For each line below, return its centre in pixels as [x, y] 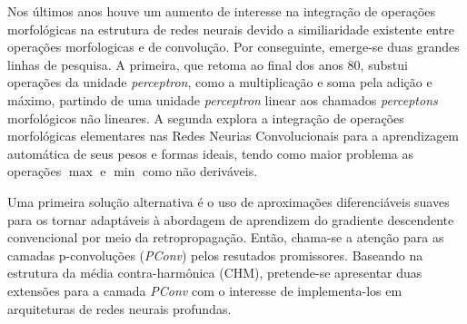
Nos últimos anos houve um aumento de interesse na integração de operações [222, 11]
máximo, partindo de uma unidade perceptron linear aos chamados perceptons [223, 99]
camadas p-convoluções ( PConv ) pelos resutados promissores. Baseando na [215, 255]
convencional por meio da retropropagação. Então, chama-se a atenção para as [226, 237]
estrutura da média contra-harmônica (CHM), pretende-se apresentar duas [215, 273]
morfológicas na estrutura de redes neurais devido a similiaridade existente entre [231, 29]
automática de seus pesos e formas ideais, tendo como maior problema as [211, 153]
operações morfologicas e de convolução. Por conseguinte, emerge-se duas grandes [233, 47]
